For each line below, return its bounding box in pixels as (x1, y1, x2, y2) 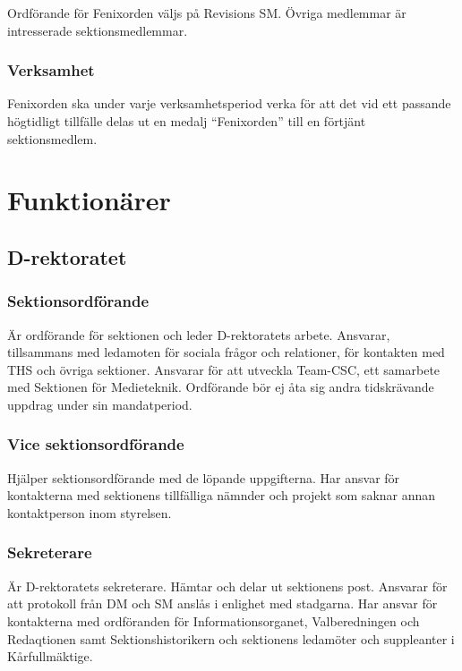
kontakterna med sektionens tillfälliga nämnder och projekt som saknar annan (7, 486, 436, 505)
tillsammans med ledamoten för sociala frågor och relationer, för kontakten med (7, 343, 445, 361)
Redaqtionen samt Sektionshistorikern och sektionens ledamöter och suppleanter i (7, 629, 455, 648)
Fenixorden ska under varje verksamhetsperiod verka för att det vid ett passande (7, 94, 451, 113)
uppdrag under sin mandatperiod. (7, 395, 192, 413)
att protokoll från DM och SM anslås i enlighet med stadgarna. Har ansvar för (7, 594, 438, 613)
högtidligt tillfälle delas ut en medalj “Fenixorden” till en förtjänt (7, 112, 366, 130)
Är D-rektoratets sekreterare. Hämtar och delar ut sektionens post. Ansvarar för (7, 576, 448, 595)
